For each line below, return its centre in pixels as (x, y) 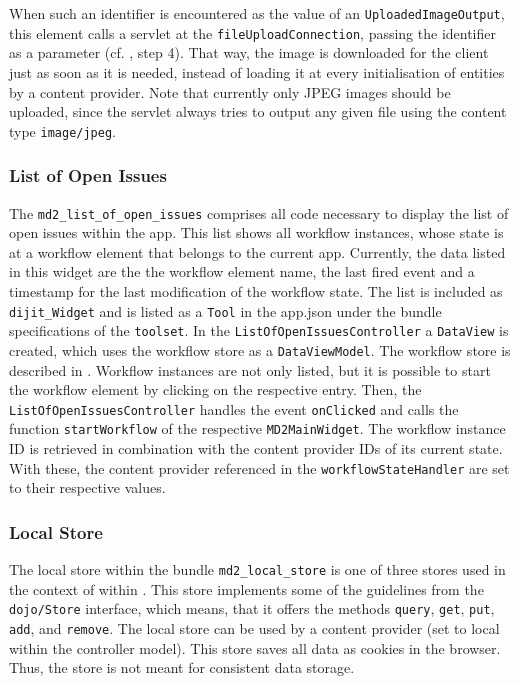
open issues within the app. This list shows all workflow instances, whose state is (256, 232)
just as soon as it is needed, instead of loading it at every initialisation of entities (257, 71)
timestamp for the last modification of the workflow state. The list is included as (256, 291)
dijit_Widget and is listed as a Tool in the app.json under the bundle (225, 310)
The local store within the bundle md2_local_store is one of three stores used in (257, 569)
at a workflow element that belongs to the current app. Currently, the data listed (257, 251)
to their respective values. (87, 487)
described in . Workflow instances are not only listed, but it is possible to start (250, 369)
